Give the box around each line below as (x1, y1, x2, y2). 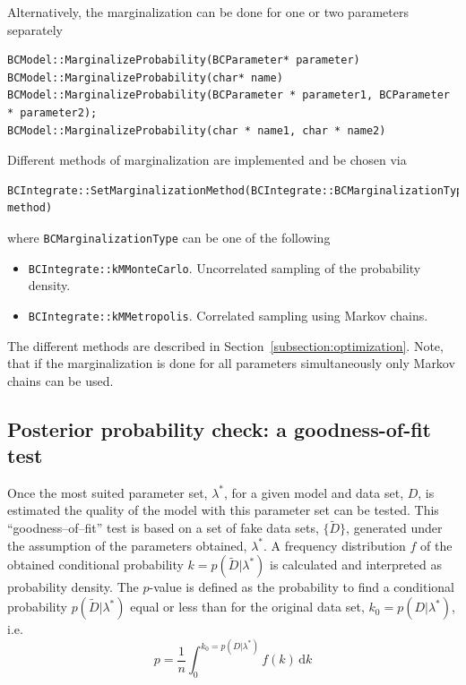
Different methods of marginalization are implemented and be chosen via (7, 150, 407, 169)
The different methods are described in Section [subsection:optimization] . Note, (7, 336, 444, 355)
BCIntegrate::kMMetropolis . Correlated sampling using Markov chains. (28, 305, 428, 324)
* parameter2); (7, 106, 98, 119)
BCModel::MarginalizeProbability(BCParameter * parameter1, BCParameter (7, 89, 450, 102)
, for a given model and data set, (224, 483, 404, 501)
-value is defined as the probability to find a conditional (149, 578, 454, 596)
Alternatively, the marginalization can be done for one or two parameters (7, 3, 409, 21)
